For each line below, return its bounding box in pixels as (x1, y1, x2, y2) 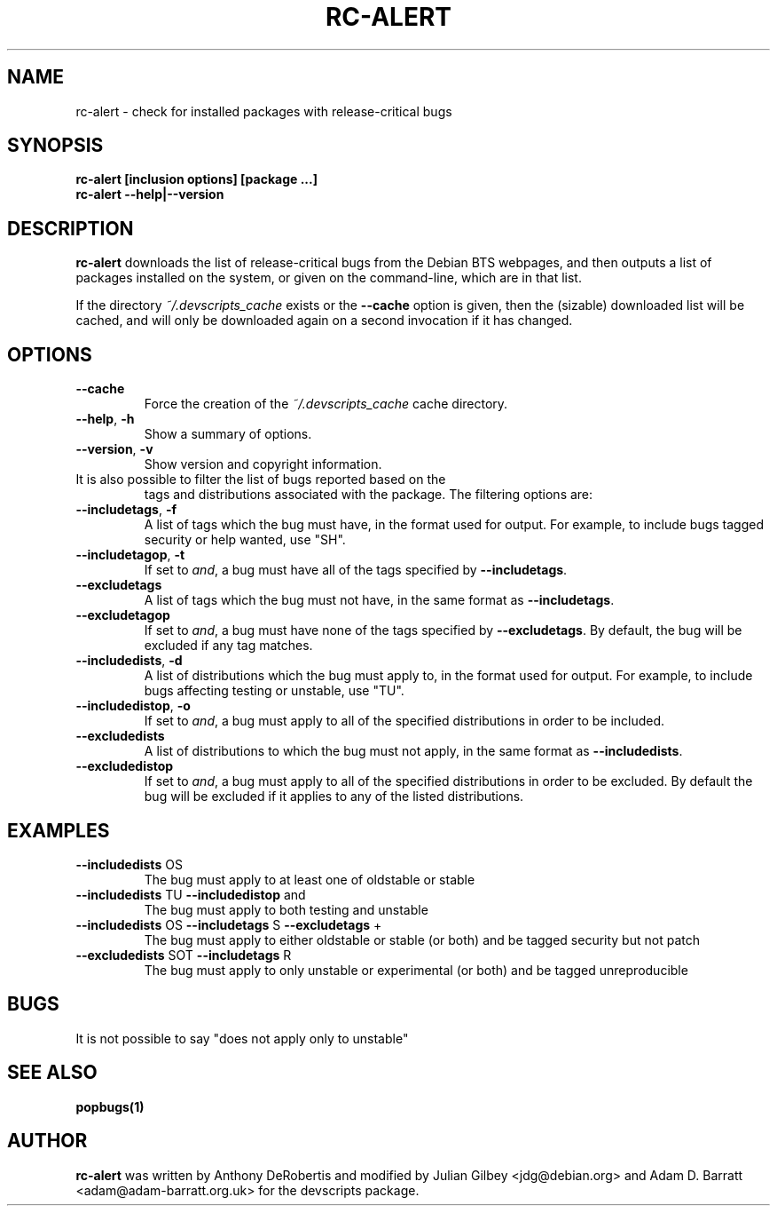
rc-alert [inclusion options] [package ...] (75, 171, 318, 187)
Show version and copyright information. (144, 456, 382, 472)
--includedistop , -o (75, 698, 191, 714)
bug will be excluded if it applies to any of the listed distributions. (144, 789, 524, 805)
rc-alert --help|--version (75, 186, 224, 202)
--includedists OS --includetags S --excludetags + (75, 916, 382, 932)
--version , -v (75, 441, 153, 457)
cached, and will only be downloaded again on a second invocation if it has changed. (75, 313, 573, 329)
